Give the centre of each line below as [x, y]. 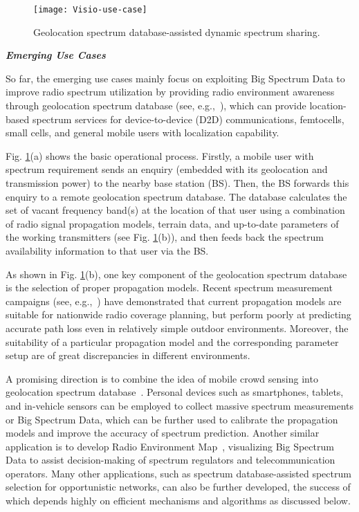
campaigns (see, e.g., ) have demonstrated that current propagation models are [174, 301]
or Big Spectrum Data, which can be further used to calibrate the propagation [172, 419]
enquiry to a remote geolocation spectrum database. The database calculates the [176, 196]
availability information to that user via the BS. [107, 250]
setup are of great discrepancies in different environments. [128, 355]
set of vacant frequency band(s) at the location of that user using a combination [175, 210]
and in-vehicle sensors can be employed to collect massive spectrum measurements [180, 405]
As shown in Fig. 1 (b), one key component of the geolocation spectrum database [176, 274]
